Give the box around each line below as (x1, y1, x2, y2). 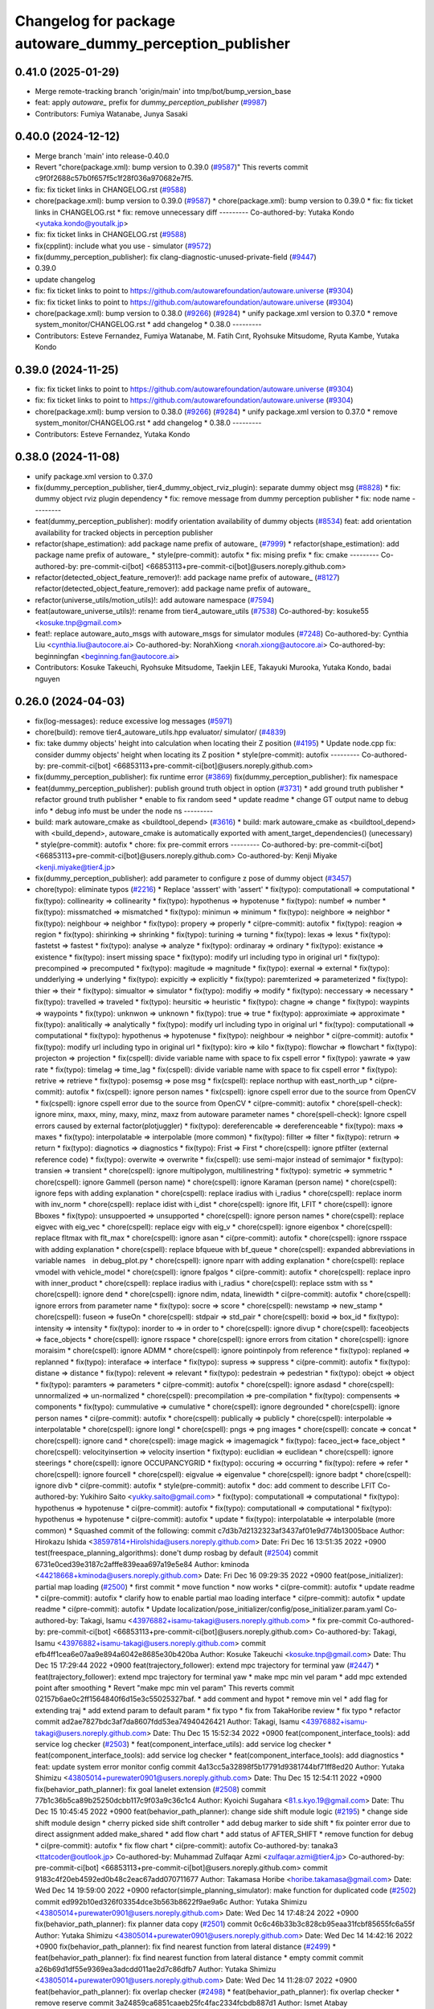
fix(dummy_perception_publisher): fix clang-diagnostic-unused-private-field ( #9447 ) (35, 252, 317, 262)
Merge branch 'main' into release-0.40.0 (35, 151, 170, 161)
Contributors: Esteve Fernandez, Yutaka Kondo (35, 429, 190, 439)
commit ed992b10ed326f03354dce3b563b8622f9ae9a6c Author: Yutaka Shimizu (35, 1896, 307, 1906)
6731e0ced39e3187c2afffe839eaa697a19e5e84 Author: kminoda (35, 1559, 249, 1569)
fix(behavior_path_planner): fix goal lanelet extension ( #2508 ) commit (35, 1784, 267, 1794)
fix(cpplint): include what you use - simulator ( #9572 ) (35, 241, 212, 251)
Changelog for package (14, 12, 176, 30)
